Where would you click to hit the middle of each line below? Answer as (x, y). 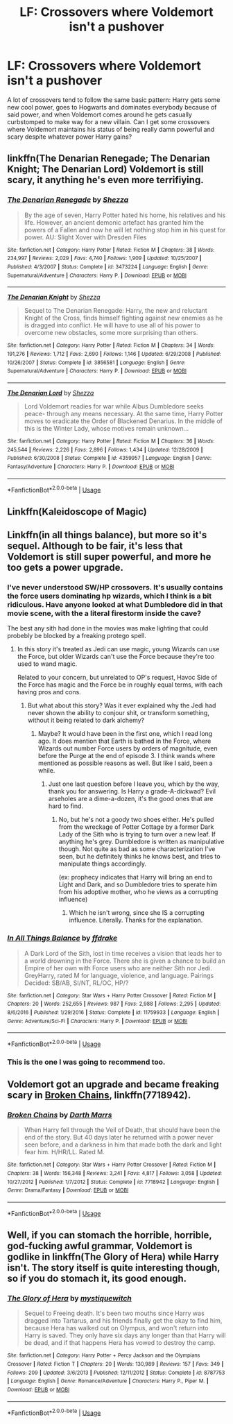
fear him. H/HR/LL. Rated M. (64, 1152)
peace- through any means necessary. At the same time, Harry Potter (123, 413)
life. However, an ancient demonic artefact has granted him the (114, 222)
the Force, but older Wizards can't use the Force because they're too (116, 657)
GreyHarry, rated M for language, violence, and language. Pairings (119, 975)
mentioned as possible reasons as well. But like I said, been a (125, 763)
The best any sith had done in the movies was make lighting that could (108, 628)
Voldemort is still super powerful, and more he (109, 557)
